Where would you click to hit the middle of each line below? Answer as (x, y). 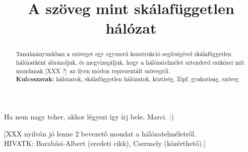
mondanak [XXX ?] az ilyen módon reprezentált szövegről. (93, 70)
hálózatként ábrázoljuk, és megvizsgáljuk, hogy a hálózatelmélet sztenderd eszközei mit (130, 62)
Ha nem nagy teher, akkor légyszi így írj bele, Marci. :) (89, 116)
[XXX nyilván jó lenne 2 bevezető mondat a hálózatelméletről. (100, 133)
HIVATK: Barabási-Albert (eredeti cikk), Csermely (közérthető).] (105, 143)
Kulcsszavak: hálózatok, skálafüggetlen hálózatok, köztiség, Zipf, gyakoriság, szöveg (127, 79)
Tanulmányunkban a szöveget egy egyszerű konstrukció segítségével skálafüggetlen (123, 54)
